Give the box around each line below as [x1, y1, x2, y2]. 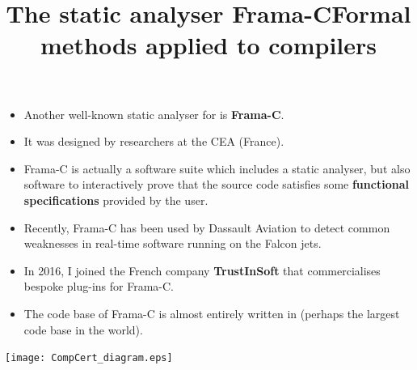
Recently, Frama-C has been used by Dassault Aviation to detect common [23, 219, 390, 236]
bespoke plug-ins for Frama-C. [23, 278, 174, 295]
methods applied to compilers [40, 28, 377, 62]
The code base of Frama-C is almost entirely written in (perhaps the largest [23, 304, 400, 321]
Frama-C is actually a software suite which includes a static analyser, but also [23, 159, 411, 176]
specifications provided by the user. [23, 191, 208, 208]
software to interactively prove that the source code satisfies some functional [23, 176, 409, 193]
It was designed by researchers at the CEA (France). [23, 133, 284, 150]
